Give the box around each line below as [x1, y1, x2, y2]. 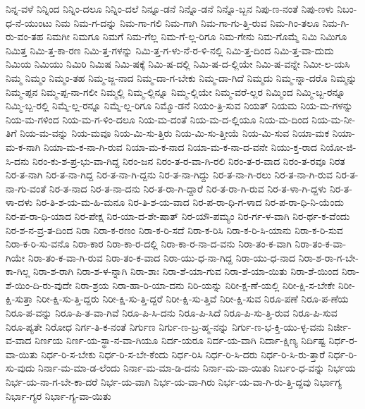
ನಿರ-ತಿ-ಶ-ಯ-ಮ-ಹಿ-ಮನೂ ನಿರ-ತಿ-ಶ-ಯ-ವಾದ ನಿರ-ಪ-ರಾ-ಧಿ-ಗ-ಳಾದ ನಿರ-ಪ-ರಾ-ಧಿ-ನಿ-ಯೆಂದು [35, 195, 344, 209]
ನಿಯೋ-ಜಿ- [320, 139, 357, 154]
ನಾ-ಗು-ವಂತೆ [6, 181, 47, 195]
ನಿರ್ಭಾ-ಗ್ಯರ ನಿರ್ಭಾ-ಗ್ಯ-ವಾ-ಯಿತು [6, 388, 111, 403]
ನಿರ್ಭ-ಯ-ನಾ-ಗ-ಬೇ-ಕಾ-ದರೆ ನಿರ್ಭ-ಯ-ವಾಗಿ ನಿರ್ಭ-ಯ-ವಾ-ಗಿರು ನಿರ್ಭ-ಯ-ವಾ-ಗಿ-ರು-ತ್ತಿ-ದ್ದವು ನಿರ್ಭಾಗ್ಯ [6, 374, 342, 389]
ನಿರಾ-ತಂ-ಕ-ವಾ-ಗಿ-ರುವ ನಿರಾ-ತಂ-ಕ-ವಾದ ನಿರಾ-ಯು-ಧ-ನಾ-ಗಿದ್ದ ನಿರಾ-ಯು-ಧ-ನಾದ [27, 250, 296, 264]
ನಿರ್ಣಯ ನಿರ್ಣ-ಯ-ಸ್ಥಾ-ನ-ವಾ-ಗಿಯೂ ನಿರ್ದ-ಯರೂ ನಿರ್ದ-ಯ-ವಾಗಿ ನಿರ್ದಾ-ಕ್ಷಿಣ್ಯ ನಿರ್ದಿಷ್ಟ [35, 333, 326, 348]
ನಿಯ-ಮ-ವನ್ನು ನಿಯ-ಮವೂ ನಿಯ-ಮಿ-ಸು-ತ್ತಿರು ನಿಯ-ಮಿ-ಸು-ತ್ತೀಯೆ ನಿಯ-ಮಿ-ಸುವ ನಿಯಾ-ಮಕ [20, 126, 329, 140]
